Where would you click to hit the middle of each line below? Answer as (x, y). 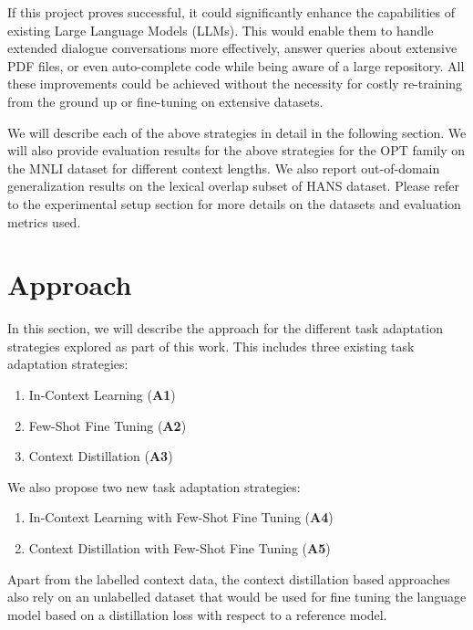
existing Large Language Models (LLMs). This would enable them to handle (221, 30)
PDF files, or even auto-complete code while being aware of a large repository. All (236, 65)
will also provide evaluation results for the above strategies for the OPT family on (236, 150)
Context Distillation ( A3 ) (101, 456)
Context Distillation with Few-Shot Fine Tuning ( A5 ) (180, 548)
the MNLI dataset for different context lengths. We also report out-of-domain (224, 168)
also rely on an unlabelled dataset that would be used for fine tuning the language (237, 597)
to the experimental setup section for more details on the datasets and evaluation (234, 203)
